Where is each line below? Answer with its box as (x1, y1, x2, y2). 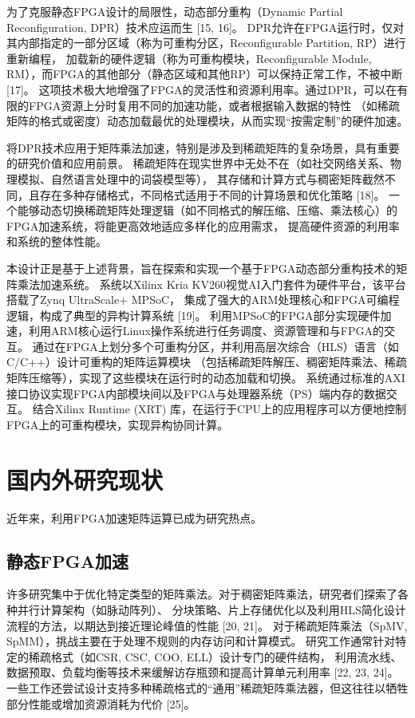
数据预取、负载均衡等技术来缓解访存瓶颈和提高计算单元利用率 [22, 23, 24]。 (6, 664, 399, 681)
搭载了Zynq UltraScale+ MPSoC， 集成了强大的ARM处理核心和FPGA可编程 (6, 291, 400, 308)
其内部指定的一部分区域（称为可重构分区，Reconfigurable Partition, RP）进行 (6, 34, 406, 51)
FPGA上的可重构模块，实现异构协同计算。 (6, 416, 229, 432)
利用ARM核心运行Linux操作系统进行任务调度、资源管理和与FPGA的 (28, 322, 385, 339)
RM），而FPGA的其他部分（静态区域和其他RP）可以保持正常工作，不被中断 (6, 65, 403, 82)
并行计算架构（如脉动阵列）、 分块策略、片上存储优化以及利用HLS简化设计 (17, 601, 406, 617)
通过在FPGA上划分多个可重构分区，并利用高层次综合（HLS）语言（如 (32, 337, 399, 354)
